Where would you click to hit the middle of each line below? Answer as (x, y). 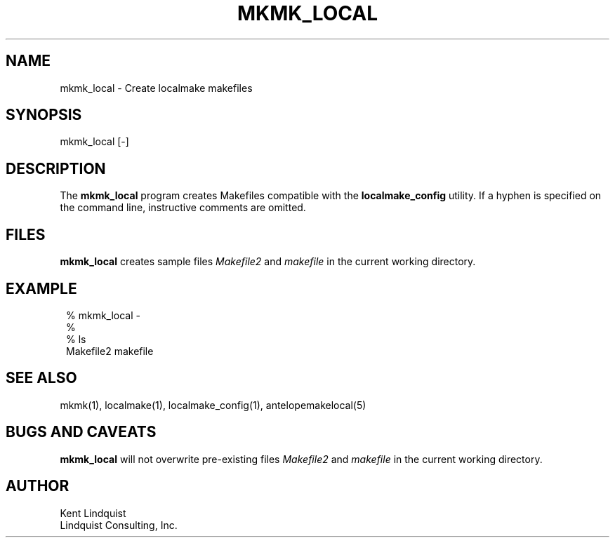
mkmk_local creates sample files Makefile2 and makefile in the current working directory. (268, 262)
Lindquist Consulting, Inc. (119, 525)
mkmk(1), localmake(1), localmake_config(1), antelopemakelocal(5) (213, 405)
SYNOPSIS (44, 115)
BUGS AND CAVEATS (81, 432)
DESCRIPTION (56, 168)
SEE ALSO (41, 378)
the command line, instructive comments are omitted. (183, 208)
